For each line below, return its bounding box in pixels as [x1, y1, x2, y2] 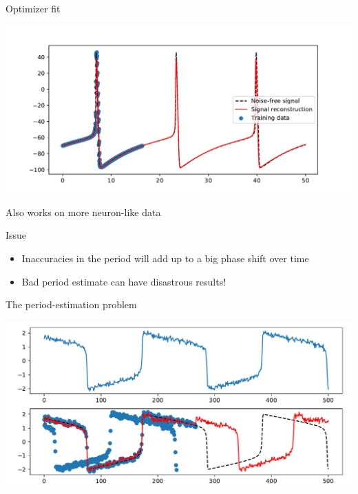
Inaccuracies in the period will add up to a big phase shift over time [21, 251, 309, 265]
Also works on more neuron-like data [6, 204, 161, 219]
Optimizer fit [6, 1, 61, 15]
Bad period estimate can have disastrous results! [21, 274, 227, 288]
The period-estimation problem [6, 297, 137, 312]
